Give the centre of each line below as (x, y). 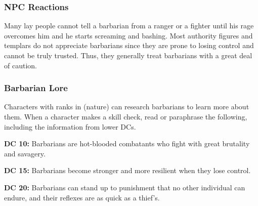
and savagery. (25, 153)
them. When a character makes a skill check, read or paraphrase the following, (126, 116)
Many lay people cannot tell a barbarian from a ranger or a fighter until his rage (129, 26)
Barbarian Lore (36, 88)
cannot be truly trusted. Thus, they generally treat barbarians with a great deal (128, 55)
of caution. (20, 65)
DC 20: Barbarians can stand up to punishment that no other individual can (125, 187)
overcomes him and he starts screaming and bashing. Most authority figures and (128, 35)
